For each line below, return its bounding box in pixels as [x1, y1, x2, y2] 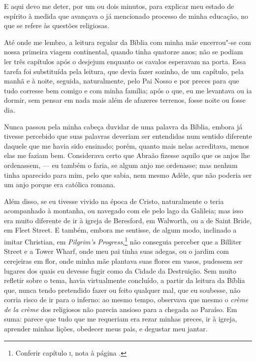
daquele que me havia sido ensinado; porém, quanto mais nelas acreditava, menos [4, 140, 249, 151]
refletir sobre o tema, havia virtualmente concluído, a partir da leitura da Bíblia [4, 275, 245, 285]
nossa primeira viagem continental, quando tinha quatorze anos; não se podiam [4, 46, 243, 57]
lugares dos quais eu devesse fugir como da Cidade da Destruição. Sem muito [4, 265, 237, 276]
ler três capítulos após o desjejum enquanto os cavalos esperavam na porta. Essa [4, 56, 246, 66]
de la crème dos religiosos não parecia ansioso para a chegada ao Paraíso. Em [4, 304, 237, 314]
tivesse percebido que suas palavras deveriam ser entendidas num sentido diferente [4, 131, 252, 141]
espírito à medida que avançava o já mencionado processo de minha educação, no [4, 10, 249, 21]
